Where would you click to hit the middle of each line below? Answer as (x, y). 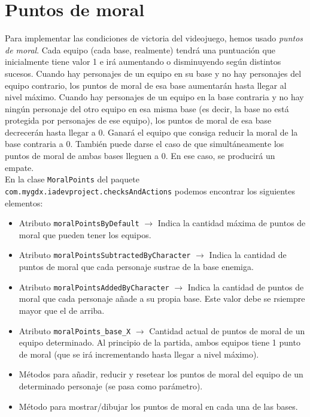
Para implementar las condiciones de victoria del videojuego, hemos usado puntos (154, 38)
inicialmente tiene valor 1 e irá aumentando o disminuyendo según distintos (143, 61)
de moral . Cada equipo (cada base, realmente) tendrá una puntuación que (140, 49)
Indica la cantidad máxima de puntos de (232, 223)
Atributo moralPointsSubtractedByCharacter (105, 255)
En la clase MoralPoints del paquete (72, 179)
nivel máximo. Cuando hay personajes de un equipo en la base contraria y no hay (154, 97)
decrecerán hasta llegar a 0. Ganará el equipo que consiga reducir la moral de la (151, 132)
